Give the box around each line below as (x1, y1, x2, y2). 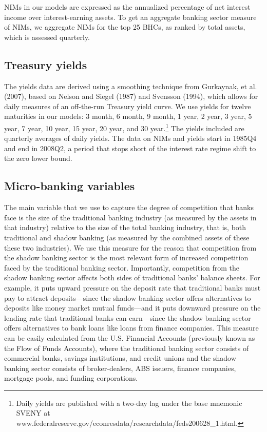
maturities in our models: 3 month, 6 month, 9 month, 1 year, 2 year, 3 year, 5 (4, 111, 252, 121)
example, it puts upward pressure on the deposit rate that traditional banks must (4, 282, 261, 293)
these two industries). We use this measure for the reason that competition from (4, 242, 257, 253)
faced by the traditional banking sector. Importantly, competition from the (4, 262, 240, 273)
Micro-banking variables (4, 178, 135, 194)
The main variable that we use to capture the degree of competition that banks (4, 202, 254, 213)
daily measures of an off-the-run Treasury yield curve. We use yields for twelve (4, 100, 251, 111)
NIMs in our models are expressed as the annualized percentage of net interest (4, 2, 251, 12)
